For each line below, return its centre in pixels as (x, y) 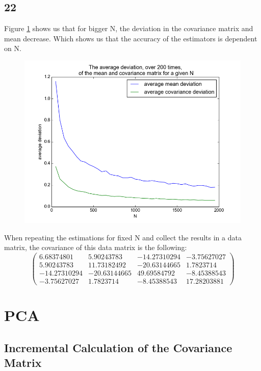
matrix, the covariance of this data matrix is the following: (96, 247)
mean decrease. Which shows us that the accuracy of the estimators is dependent (131, 38)
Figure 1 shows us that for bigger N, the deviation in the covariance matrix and (129, 28)
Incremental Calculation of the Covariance (118, 347)
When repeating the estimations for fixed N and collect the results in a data (123, 237)
